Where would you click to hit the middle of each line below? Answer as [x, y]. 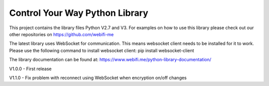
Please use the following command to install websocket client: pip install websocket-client [102, 50]
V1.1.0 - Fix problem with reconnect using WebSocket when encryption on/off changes [98, 78]
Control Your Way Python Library [79, 13]
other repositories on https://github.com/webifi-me [62, 34]
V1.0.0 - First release [30, 69]
